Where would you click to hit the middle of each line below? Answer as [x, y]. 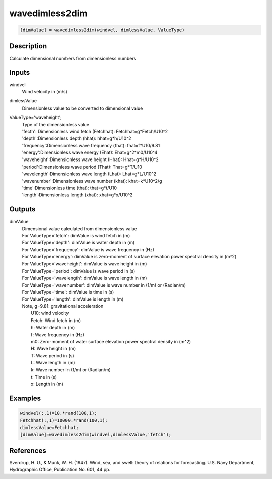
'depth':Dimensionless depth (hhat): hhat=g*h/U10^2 [77, 138]
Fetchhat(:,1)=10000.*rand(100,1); [64, 420]
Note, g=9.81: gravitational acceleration [63, 306]
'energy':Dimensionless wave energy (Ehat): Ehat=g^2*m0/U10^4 [90, 153]
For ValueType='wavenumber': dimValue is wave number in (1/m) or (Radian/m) [104, 285]
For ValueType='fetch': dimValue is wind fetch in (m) [76, 236]
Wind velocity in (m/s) [45, 91]
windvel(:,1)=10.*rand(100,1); [59, 413]
